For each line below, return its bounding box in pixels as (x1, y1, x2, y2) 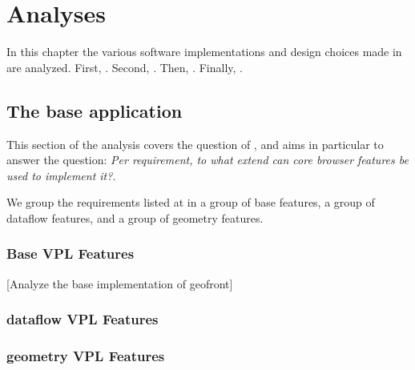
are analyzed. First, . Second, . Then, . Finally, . (6, 58, 243, 75)
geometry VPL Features (6, 346, 165, 366)
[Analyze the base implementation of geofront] (6, 275, 233, 292)
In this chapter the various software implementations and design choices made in (6, 43, 402, 60)
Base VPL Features (6, 243, 135, 263)
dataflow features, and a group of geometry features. (6, 209, 264, 226)
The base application (6, 98, 183, 123)
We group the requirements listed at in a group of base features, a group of (6, 194, 375, 211)
